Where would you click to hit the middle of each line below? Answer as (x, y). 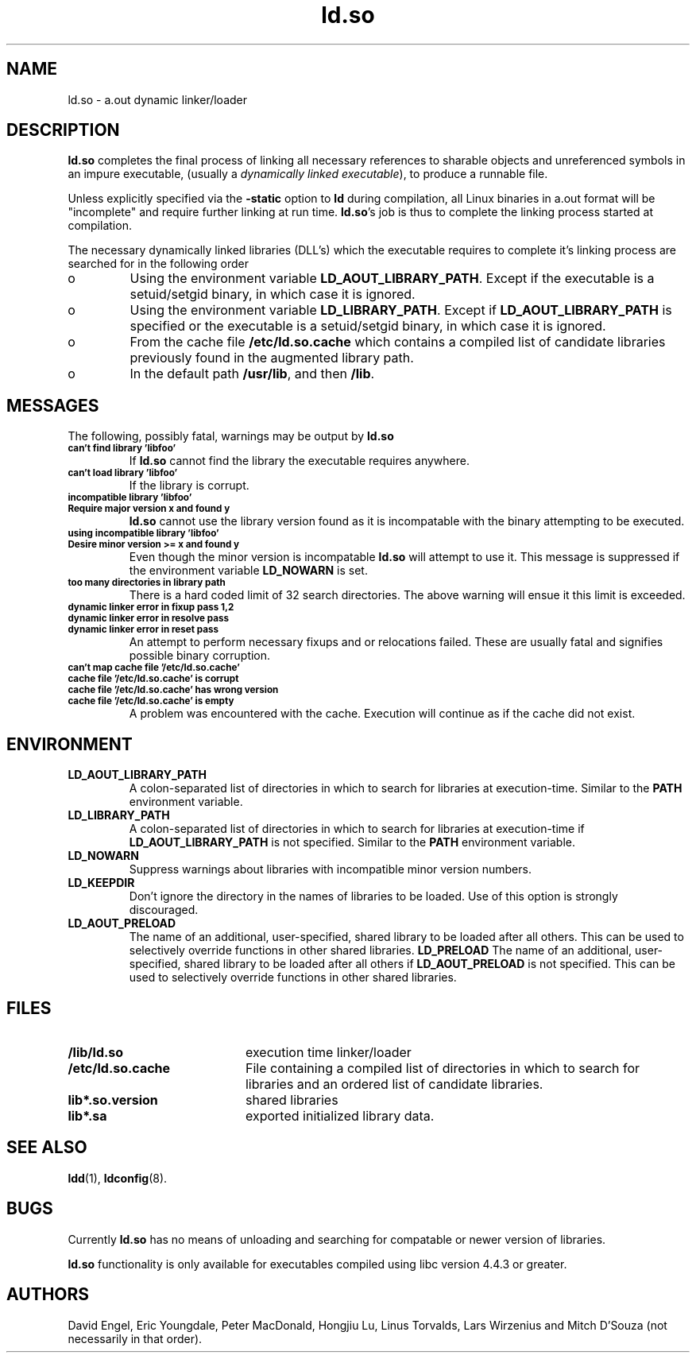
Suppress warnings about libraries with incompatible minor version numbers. (330, 869)
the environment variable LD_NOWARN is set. (248, 571)
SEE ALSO (47, 1148)
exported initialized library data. (340, 1115)
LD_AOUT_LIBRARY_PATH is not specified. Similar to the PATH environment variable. (352, 842)
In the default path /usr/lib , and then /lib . (252, 374)
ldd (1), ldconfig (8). (118, 1178)
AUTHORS (48, 1295)
